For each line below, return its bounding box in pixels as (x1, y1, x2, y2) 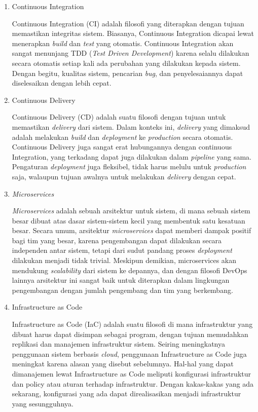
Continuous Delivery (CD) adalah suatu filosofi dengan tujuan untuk (12, 111, 226, 122)
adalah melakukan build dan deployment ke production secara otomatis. (12, 131, 233, 142)
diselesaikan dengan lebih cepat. (12, 78, 112, 88)
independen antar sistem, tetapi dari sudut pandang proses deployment (12, 245, 232, 255)
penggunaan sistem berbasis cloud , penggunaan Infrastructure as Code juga (12, 348, 247, 359)
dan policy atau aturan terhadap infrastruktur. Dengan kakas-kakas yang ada (12, 378, 254, 389)
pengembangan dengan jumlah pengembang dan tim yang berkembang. (12, 284, 233, 295)
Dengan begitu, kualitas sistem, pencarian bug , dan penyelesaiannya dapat (12, 67, 243, 78)
